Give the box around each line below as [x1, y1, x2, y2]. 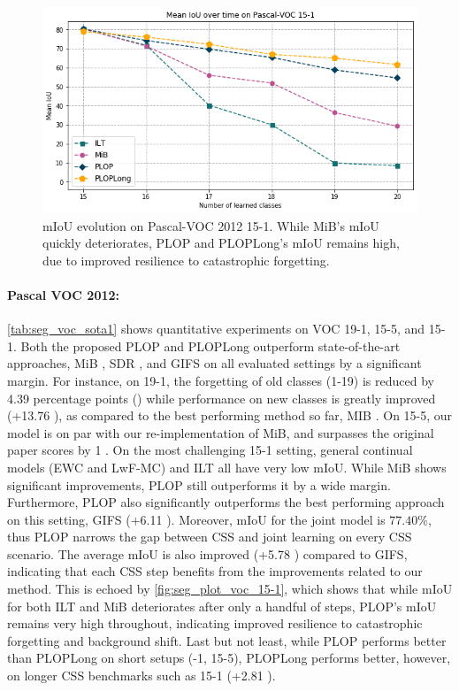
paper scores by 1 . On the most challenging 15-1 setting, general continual [7, 441, 413, 459]
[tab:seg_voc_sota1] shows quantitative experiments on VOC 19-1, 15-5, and [7, 319, 425, 338]
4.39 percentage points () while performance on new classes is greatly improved [7, 388, 436, 407]
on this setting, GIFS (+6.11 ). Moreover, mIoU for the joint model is [7, 510, 386, 528]
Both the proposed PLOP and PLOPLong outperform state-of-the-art [20, 336, 401, 355]
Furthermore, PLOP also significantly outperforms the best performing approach [7, 493, 445, 511]
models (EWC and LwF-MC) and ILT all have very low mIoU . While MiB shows [7, 457, 447, 476]
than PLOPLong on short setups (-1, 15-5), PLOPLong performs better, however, [7, 649, 451, 667]
